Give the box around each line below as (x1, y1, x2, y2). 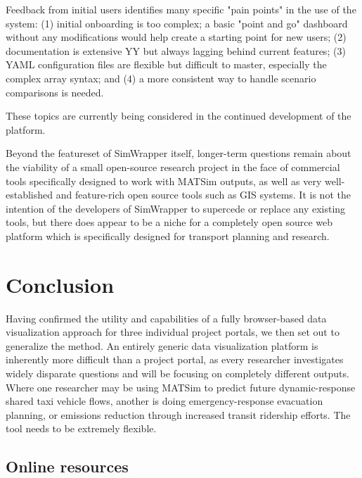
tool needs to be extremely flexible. (6, 421, 157, 436)
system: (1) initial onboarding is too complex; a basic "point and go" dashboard (6, 15, 348, 30)
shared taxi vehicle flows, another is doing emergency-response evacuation (6, 394, 323, 408)
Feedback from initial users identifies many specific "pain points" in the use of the (6, 2, 356, 16)
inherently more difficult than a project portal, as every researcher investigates (6, 352, 344, 367)
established (6, 187, 53, 202)
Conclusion (6, 270, 115, 298)
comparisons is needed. (6, 84, 104, 99)
